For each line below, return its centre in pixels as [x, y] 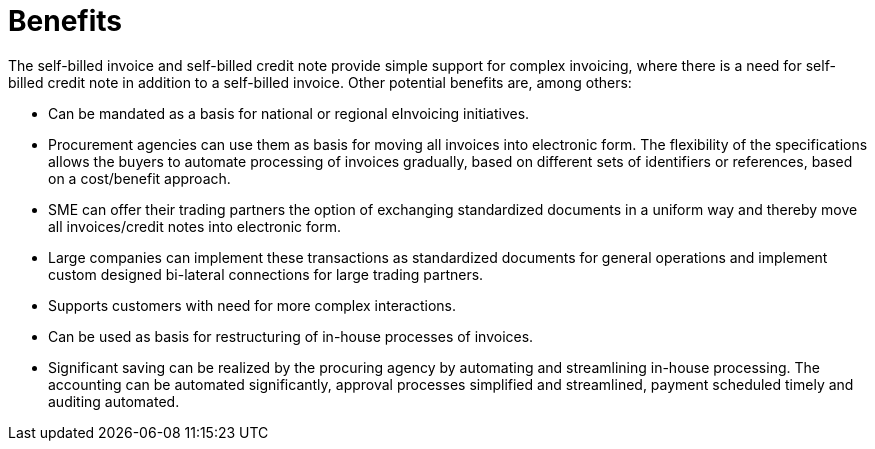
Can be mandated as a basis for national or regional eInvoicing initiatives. [289, 113]
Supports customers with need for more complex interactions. [252, 305]
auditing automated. [114, 401]
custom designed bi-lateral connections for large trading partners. [266, 274]
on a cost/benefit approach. [139, 178]
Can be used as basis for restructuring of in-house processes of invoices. [291, 336]
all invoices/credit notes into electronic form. [195, 226]
